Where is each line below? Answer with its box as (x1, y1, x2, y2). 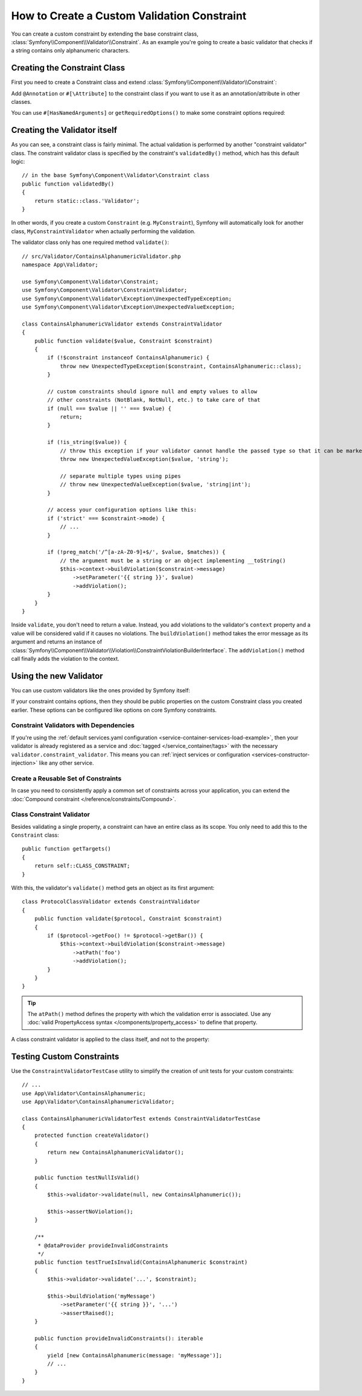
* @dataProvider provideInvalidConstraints (37, 1242, 168, 1249)
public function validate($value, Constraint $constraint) (34, 337, 213, 344)
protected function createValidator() (34, 1132, 150, 1139)
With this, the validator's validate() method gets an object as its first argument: (11, 884, 215, 891)
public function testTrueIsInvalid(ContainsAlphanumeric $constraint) (34, 1259, 248, 1266)
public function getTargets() (22, 846, 112, 852)
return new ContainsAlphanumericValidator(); (47, 1149, 184, 1156)
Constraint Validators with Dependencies (11, 721, 135, 730)
